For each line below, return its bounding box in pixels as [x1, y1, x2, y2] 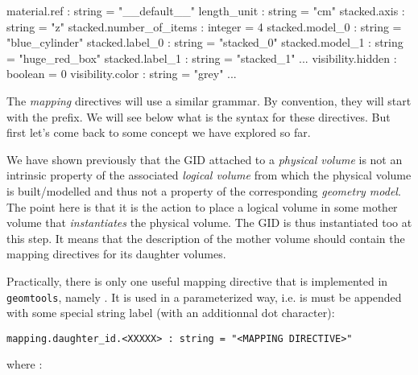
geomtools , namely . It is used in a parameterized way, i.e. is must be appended [6, 288, 402, 305]
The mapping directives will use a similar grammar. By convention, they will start [6, 92, 412, 109]
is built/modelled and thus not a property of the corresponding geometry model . [6, 182, 401, 199]
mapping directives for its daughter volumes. [6, 245, 226, 262]
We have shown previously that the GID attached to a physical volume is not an [6, 150, 403, 167]
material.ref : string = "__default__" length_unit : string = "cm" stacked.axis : [6, 2, 405, 19]
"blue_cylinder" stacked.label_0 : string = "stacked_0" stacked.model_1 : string [6, 34, 404, 51]
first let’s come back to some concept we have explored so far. [6, 124, 311, 141]
